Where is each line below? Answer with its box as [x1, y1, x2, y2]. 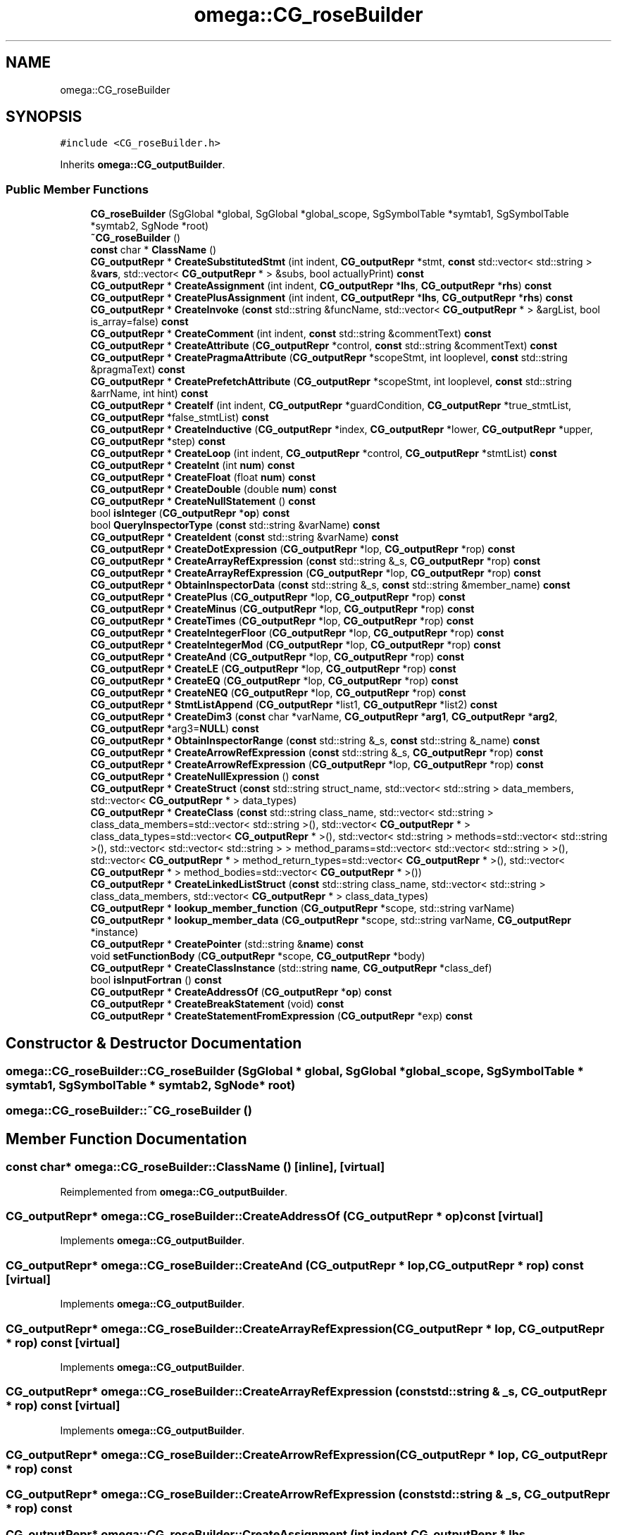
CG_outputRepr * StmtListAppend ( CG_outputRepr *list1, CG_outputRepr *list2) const [90, 698, 498, 711]
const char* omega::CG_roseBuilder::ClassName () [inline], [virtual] [6, 1160, 385, 1174]
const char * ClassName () [90, 244, 217, 256]
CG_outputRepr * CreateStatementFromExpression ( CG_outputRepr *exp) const [90, 1010, 473, 1022]
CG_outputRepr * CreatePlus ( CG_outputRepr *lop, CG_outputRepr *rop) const [90, 591, 466, 603]
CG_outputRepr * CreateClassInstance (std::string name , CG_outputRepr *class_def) [90, 962, 492, 975]
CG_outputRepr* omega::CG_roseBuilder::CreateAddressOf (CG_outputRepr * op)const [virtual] [6, 1209, 544, 1223]
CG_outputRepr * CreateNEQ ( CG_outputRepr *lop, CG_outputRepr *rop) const [90, 687, 466, 699]
